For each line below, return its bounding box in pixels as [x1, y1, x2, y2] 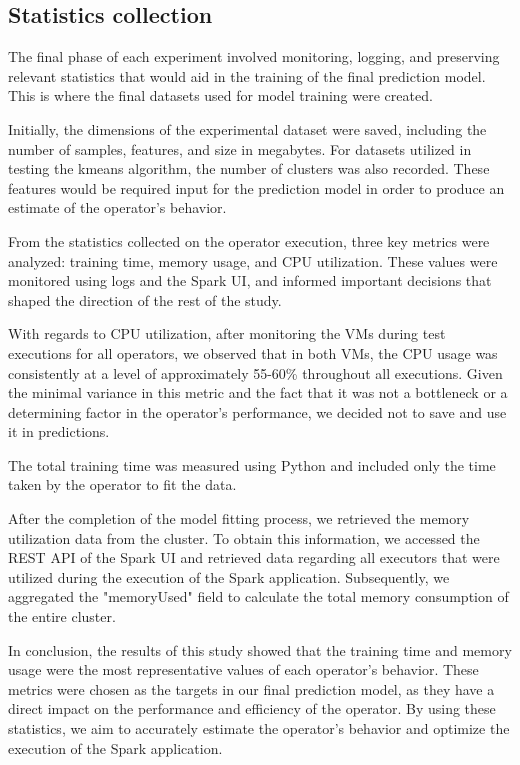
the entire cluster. [8, 606, 116, 627]
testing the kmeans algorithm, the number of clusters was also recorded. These [8, 158, 490, 179]
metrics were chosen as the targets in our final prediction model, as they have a [8, 678, 495, 699]
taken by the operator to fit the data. [8, 474, 237, 495]
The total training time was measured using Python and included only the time [8, 454, 496, 475]
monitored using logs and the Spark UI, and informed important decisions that [8, 270, 492, 291]
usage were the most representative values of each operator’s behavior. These [8, 659, 479, 680]
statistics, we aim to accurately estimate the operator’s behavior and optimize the [8, 718, 510, 739]
